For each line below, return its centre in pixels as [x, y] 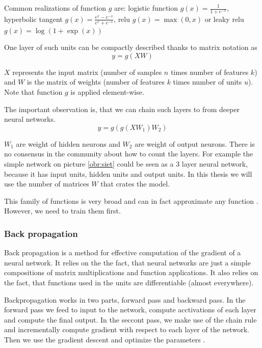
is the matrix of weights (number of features [96, 82]
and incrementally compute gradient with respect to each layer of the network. [127, 329]
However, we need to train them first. [62, 211]
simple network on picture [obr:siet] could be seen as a [89, 164]
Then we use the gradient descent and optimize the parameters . [105, 339]
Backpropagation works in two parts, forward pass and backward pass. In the [125, 299]
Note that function [33, 92]
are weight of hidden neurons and [68, 143]
